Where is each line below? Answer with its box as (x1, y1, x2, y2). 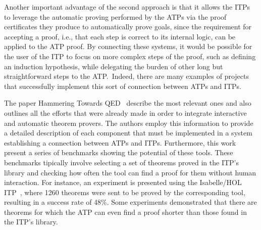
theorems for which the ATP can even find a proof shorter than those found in (4, 206, 247, 217)
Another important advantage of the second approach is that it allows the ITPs (4, 2, 250, 12)
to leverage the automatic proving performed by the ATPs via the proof (4, 11, 227, 22)
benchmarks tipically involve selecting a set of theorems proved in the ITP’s (4, 157, 239, 167)
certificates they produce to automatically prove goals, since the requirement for (4, 21, 252, 32)
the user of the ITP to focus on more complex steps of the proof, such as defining (4, 51, 256, 61)
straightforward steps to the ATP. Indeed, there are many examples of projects (4, 71, 249, 81)
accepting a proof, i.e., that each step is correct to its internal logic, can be (4, 31, 236, 41)
